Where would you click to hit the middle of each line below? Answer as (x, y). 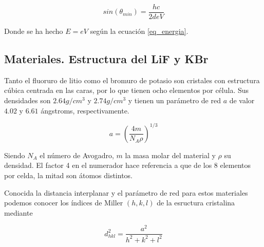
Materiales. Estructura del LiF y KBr (106, 59)
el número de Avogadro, (77, 155)
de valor (242, 100)
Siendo (15, 155)
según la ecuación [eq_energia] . (139, 31)
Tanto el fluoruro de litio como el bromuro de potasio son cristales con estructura (132, 80)
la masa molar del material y (170, 155)
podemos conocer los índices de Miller (64, 203)
